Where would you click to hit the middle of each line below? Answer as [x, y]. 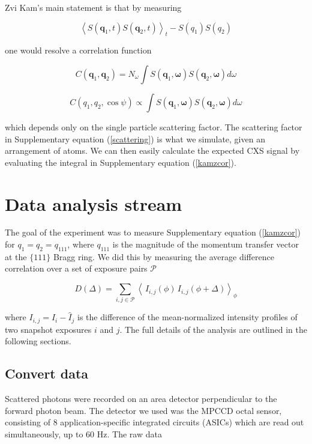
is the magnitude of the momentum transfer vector [205, 244]
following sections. [38, 341]
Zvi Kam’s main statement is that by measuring [93, 7]
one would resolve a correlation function [78, 50]
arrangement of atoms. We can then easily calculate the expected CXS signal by [152, 151]
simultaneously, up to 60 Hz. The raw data [83, 434]
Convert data [47, 373]
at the [16, 256]
